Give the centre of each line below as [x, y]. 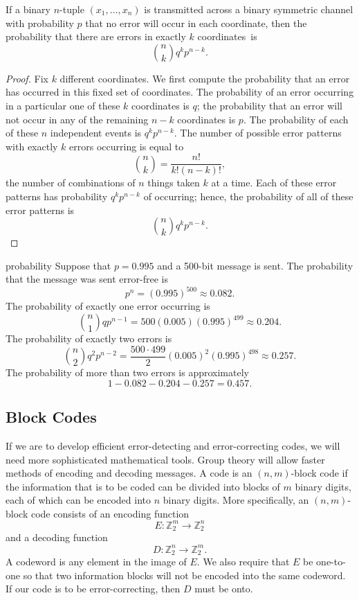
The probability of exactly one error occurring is [108, 306]
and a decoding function [57, 537]
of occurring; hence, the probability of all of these [248, 196]
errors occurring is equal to [127, 146]
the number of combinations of [71, 183]
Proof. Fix [27, 78]
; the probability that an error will [269, 105]
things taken [174, 183]
